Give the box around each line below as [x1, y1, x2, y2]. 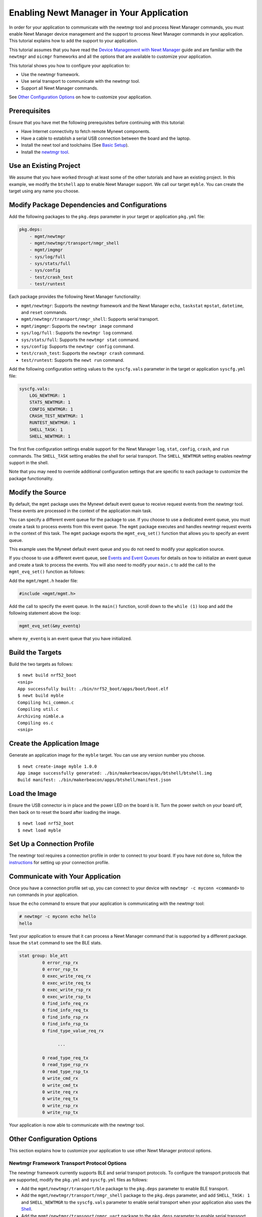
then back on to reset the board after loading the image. [9, 809, 121, 815]
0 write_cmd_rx [42, 1076, 79, 1081]
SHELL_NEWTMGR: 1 [29, 434, 71, 439]
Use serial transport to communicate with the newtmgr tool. [21, 78, 140, 84]
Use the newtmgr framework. [21, 71, 80, 77]
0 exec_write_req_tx [42, 980, 91, 986]
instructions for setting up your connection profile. [9, 859, 110, 865]
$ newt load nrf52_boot [17, 821, 74, 826]
